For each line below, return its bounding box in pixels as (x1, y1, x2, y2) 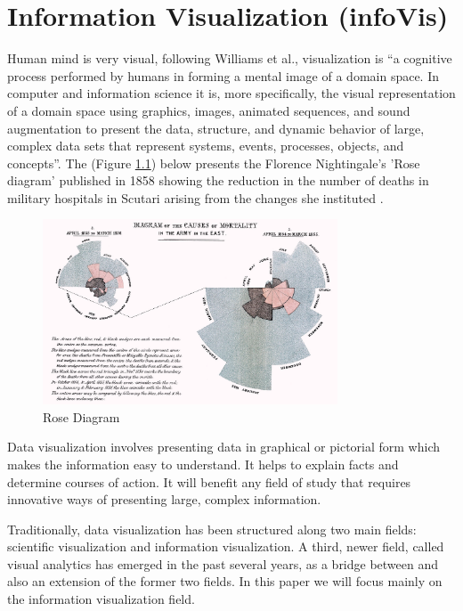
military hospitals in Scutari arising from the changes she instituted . (7, 188, 384, 207)
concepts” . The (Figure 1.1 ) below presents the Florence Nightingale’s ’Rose (7, 153, 420, 172)
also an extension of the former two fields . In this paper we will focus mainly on (7, 572, 443, 591)
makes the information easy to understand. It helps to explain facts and (7, 454, 399, 473)
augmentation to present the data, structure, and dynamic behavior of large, (7, 118, 425, 137)
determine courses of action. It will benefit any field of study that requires (7, 472, 411, 491)
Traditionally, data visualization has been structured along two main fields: (7, 519, 417, 538)
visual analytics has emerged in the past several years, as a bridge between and (7, 554, 439, 573)
